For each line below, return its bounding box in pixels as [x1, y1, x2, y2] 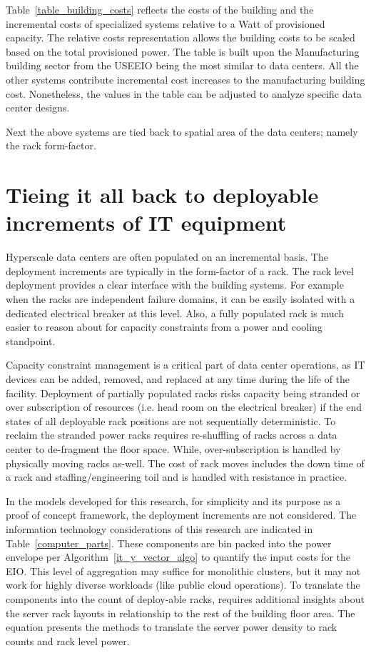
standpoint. [6, 333, 56, 348]
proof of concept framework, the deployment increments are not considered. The [6, 507, 357, 522]
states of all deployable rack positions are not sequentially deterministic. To [6, 413, 336, 428]
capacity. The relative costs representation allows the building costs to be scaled [6, 30, 355, 45]
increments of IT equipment [6, 208, 287, 237]
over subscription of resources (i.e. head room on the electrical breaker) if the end [6, 399, 362, 414]
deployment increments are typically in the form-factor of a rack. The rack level [6, 263, 354, 278]
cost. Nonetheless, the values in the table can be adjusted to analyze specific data [6, 86, 362, 101]
